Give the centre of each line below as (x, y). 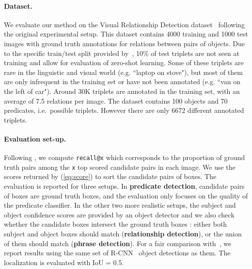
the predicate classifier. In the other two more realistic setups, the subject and (120, 205)
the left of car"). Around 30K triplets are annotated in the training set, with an (122, 91)
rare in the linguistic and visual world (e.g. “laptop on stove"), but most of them (123, 72)
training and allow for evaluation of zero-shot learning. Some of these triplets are (124, 63)
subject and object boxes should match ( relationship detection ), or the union (123, 233)
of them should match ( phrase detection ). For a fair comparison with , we (118, 243)
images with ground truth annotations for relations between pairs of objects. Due (125, 43)
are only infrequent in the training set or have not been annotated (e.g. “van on (122, 81)
